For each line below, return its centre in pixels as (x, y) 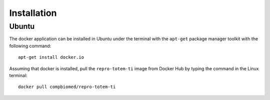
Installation (33, 13)
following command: (30, 46)
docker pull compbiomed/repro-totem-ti (67, 87)
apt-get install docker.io (51, 57)
